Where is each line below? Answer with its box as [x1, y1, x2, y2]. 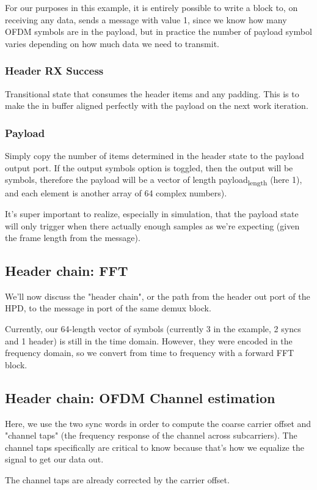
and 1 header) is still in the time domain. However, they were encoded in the [5, 334, 293, 347]
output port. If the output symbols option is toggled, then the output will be [5, 161, 293, 174]
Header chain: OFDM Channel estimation [5, 388, 275, 407]
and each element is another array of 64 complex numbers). [5, 187, 227, 199]
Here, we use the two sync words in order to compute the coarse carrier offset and [5, 417, 312, 429]
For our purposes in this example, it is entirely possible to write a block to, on [5, 1, 298, 13]
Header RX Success [5, 63, 104, 78]
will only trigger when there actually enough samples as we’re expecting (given [5, 219, 300, 232]
